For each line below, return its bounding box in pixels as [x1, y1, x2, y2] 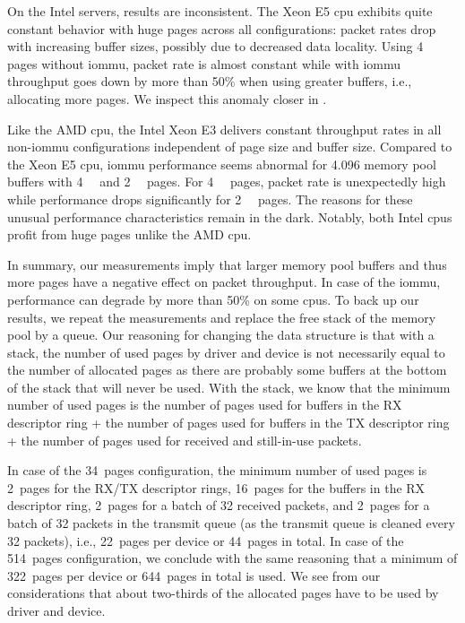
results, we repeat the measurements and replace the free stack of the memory [7, 307, 436, 326]
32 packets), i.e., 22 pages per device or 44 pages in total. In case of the [7, 531, 404, 549]
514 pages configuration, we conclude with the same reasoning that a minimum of [7, 549, 458, 567]
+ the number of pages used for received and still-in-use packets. [7, 430, 362, 449]
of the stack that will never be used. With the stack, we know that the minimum [7, 377, 451, 396]
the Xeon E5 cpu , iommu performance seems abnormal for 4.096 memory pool [7, 154, 436, 173]
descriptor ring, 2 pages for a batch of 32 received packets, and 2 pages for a [7, 496, 430, 515]
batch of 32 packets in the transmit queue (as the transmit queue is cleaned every [7, 514, 455, 532]
